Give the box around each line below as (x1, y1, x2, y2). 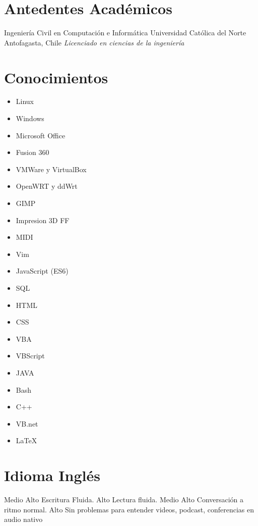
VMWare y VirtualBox (16, 164, 87, 174)
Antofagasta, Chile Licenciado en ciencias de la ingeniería (4, 37, 184, 47)
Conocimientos (4, 67, 108, 87)
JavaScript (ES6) (16, 266, 69, 276)
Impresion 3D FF (16, 215, 70, 225)
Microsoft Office (16, 130, 66, 140)
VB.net (16, 418, 38, 429)
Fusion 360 (16, 147, 49, 157)
